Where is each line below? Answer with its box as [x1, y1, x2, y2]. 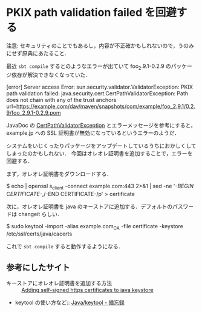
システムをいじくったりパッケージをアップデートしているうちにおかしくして [6, 142, 197, 149]
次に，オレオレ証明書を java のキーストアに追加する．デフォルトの [6, 203, 173, 210]
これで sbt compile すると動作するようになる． [6, 243, 124, 250]
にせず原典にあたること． [6, 49, 70, 56]
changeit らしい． [18, 210, 64, 217]
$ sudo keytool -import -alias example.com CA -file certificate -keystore [6, 222, 183, 231]
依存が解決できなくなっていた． [11, 71, 91, 78]
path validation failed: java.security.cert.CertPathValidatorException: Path [6, 89, 189, 97]
